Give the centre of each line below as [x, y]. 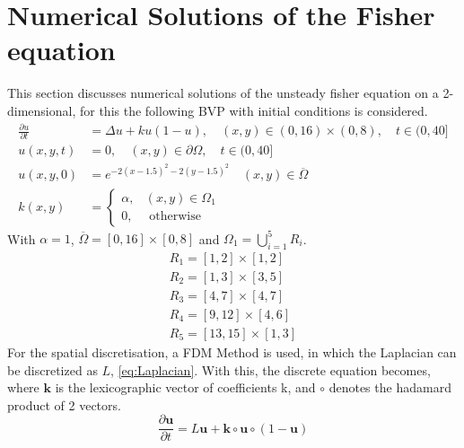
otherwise [175, 217]
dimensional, [42, 110]
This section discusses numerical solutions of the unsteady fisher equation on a [223, 93]
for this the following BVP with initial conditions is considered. [254, 110]
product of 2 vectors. [64, 404]
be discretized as [53, 369]
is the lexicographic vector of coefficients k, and [185, 387]
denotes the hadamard [390, 387]
